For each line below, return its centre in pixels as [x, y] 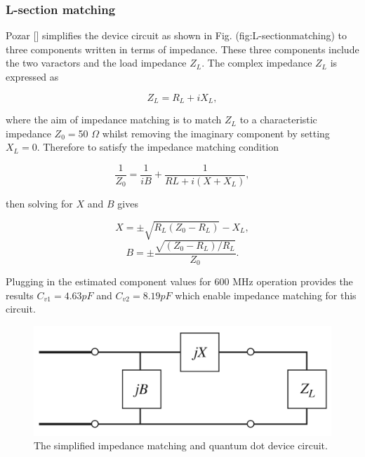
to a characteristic [278, 120]
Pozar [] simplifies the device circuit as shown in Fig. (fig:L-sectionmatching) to [176, 35]
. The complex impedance [257, 63]
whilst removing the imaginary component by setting [216, 133]
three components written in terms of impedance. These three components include [182, 49]
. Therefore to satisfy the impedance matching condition [158, 147]
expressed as [32, 76]
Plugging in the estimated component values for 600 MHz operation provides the [179, 281]
